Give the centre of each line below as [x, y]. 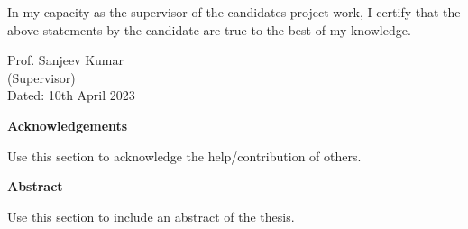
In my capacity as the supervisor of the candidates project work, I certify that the [234, 12]
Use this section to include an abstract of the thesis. [151, 216]
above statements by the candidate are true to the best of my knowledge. [209, 29]
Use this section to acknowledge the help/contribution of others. [184, 156]
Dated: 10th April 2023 [71, 95]
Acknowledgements [68, 125]
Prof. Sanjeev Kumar [66, 60]
